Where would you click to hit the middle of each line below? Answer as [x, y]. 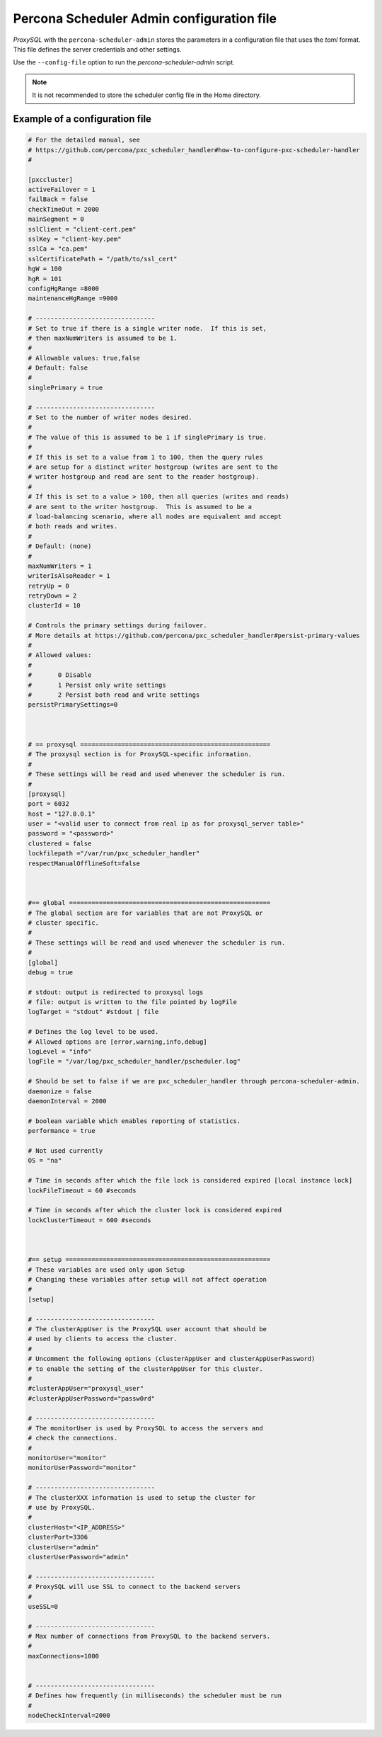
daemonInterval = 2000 [67, 1101]
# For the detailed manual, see [84, 140]
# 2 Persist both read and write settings [114, 695]
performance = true [62, 1131]
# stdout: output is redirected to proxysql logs [116, 992]
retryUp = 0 [49, 586]
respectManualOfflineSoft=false [84, 863]
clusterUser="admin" [63, 1547]
